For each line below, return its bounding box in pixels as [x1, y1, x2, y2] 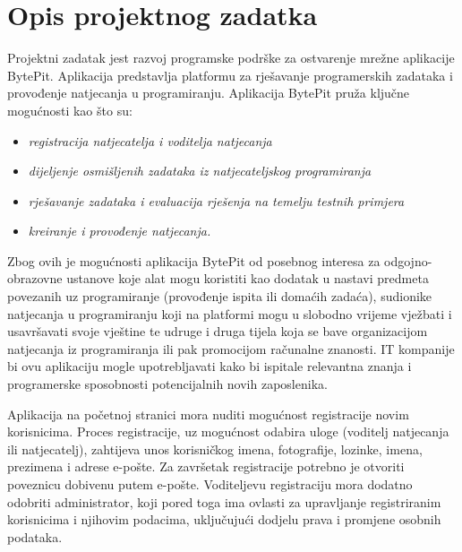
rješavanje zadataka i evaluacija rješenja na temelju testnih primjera [28, 191, 405, 210]
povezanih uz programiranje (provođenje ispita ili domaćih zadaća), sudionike [7, 287, 432, 306]
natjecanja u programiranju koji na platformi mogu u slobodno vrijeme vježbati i [7, 304, 452, 323]
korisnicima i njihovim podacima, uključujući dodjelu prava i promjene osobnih [7, 510, 441, 529]
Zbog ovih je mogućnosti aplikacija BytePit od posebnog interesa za [7, 251, 381, 270]
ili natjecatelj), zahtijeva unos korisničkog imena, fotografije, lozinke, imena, [7, 439, 423, 458]
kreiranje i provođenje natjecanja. [28, 221, 211, 240]
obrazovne [7, 269, 63, 288]
